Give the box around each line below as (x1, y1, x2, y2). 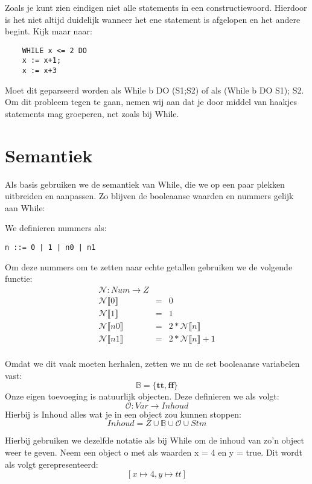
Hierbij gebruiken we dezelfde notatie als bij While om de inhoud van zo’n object (5, 434, 305, 447)
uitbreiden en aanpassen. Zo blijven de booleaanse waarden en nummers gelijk (5, 189, 294, 202)
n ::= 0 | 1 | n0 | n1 (5, 243, 96, 252)
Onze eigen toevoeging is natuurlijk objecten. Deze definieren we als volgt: (5, 390, 279, 403)
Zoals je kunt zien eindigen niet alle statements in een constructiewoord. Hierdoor (5, 1, 307, 13)
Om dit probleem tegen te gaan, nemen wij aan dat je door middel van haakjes (5, 95, 297, 108)
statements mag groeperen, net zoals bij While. (5, 107, 179, 119)
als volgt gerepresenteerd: (5, 457, 98, 470)
